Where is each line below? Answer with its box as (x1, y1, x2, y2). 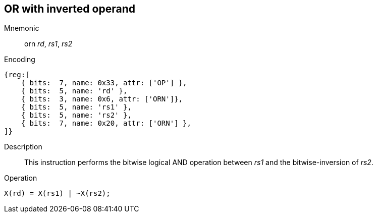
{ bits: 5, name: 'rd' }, (21, 87, 128, 95)
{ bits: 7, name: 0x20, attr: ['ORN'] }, (21, 119, 191, 128)
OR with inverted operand (4, 3, 135, 15)
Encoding (4, 55, 35, 64)
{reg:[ (4, 71, 30, 79)
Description (4, 142, 42, 151)
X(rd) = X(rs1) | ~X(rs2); (4, 189, 111, 198)
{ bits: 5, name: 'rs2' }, (21, 111, 132, 120)
